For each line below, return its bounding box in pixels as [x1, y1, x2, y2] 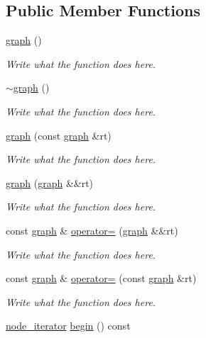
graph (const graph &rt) [6, 128, 112, 142]
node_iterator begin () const [6, 318, 131, 333]
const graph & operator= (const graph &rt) [6, 271, 197, 286]
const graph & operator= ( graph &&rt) [6, 222, 178, 237]
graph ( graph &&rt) [6, 175, 94, 190]
